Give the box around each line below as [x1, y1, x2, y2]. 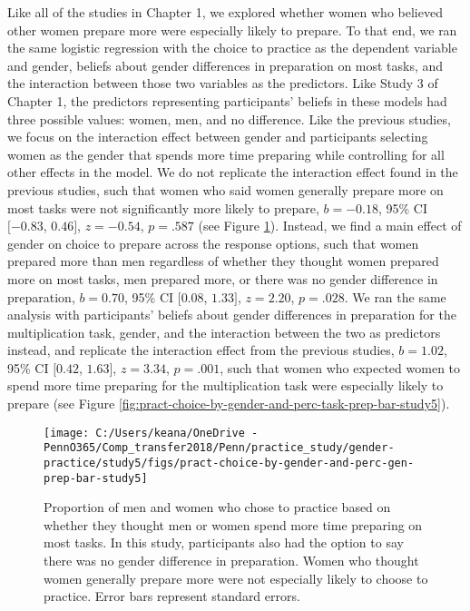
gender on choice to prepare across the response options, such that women [7, 233, 419, 252]
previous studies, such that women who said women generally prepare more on [7, 180, 444, 199]
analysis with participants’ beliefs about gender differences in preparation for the [7, 305, 456, 324]
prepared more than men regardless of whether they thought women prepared [7, 251, 439, 271]
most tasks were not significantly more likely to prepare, [7, 198, 319, 217]
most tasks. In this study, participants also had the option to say [44, 533, 404, 552]
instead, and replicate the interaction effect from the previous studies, [7, 340, 395, 360]
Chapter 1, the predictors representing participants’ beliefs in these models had [7, 91, 447, 110]
